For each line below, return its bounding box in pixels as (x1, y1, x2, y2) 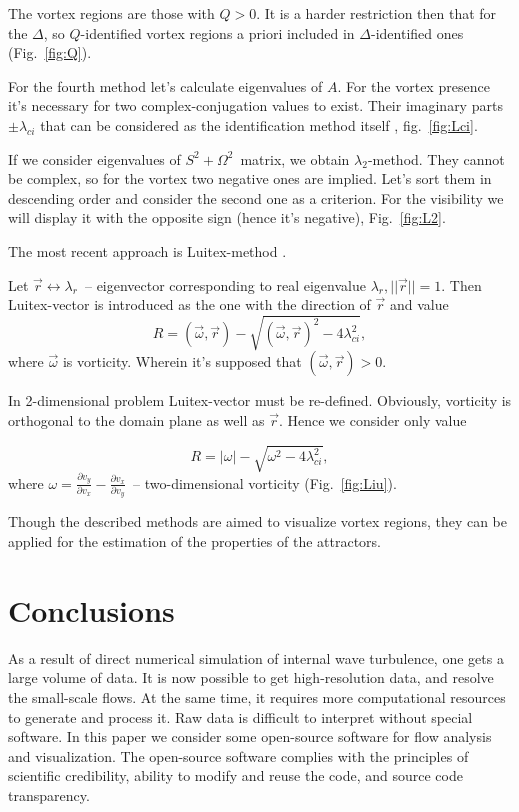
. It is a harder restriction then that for (256, 3, 497, 23)
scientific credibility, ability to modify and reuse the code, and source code (8, 765, 463, 786)
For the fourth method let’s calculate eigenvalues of (8, 75, 323, 96)
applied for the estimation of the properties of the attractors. (8, 531, 382, 552)
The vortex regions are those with (8, 3, 215, 23)
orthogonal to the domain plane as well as (8, 409, 265, 430)
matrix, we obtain (240, 148, 350, 169)
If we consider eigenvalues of (8, 148, 181, 169)
